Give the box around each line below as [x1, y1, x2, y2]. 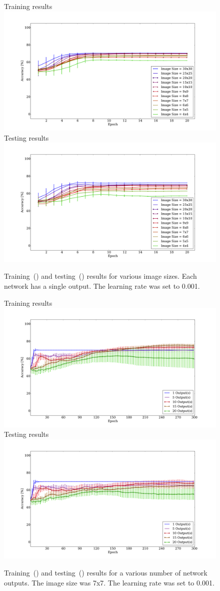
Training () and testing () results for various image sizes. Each [4, 271, 197, 281]
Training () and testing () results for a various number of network [4, 567, 207, 577]
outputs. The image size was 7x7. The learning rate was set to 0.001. [4, 577, 214, 587]
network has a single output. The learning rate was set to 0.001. [4, 280, 200, 291]
